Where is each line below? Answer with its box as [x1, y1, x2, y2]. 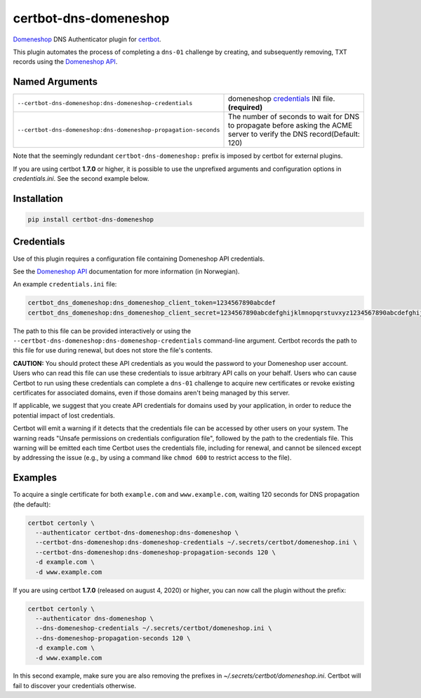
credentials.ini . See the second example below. [13, 174, 149, 183]
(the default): [13, 500, 51, 508]
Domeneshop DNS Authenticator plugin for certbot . [13, 35, 161, 43]
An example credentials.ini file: [13, 280, 117, 289]
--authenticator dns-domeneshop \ [35, 614, 154, 622]
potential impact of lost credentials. [13, 411, 115, 420]
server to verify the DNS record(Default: [227, 130, 361, 139]
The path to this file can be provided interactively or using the [13, 327, 192, 335]
